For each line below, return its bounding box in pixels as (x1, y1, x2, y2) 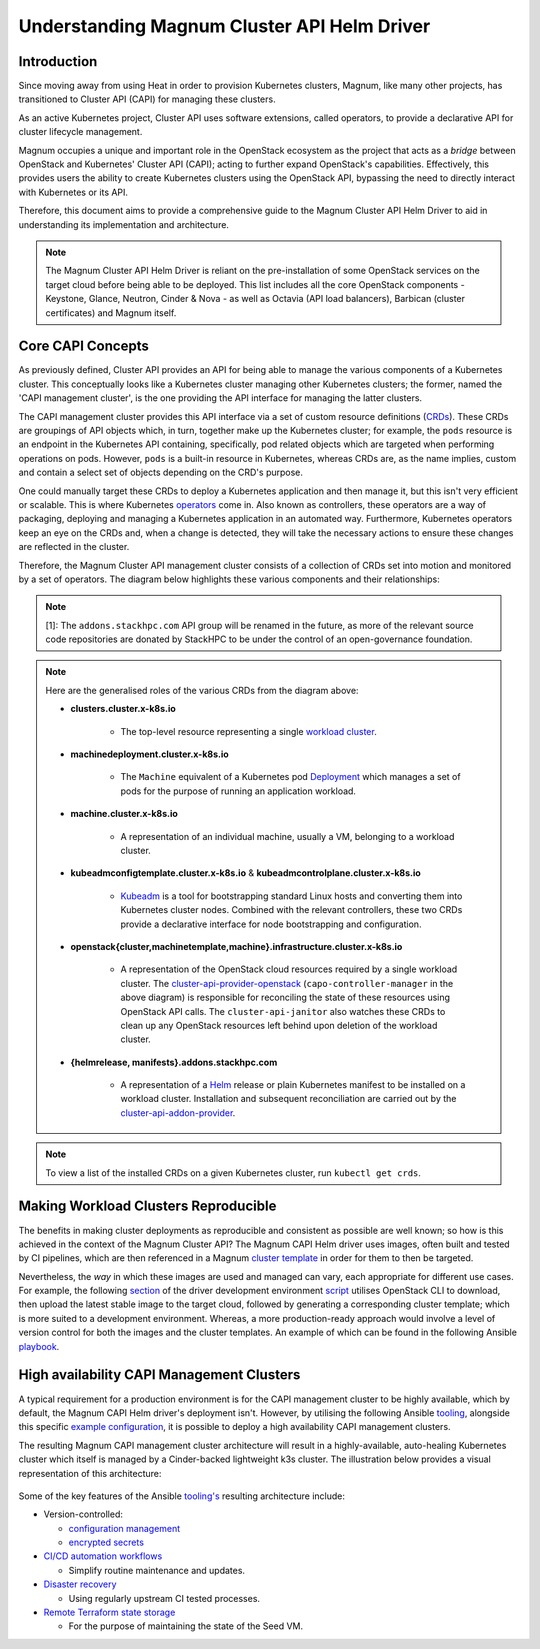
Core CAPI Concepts (18, 338, 149, 355)
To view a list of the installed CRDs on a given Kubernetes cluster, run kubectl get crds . (45, 1166, 422, 1179)
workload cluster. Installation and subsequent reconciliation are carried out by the (120, 1093, 457, 1105)
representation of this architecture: (18, 1467, 162, 1479)
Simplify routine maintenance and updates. (68, 1564, 245, 1576)
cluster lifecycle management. (18, 126, 143, 138)
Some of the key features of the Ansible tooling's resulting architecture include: (18, 1490, 345, 1502)
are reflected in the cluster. (18, 541, 130, 553)
